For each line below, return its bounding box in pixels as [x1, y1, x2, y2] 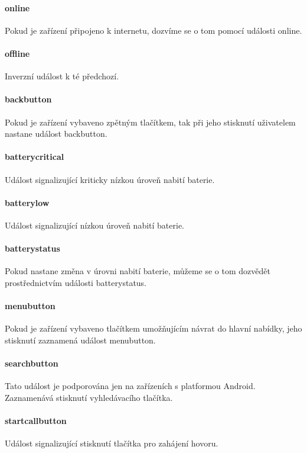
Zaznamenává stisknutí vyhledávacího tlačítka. [5, 391, 173, 403]
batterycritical [5, 150, 64, 163]
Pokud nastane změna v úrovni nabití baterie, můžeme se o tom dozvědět [5, 265, 270, 277]
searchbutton [5, 357, 58, 370]
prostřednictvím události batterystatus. [5, 276, 147, 288]
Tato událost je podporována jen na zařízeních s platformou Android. [5, 380, 256, 392]
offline [5, 47, 30, 59]
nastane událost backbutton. [5, 127, 107, 140]
